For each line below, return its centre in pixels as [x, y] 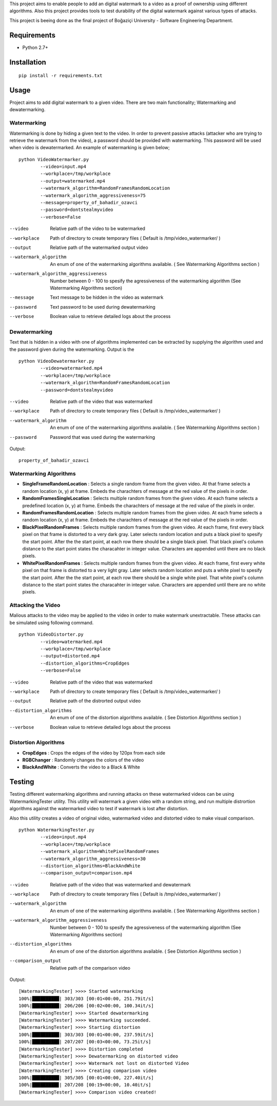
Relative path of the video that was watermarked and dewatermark [120, 884]
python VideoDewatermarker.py [57, 361]
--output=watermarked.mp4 [73, 181]
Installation [28, 62]
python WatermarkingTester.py [57, 830]
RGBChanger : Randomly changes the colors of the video [83, 760]
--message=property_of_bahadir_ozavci [89, 203]
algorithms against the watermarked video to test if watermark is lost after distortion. [99, 809]
